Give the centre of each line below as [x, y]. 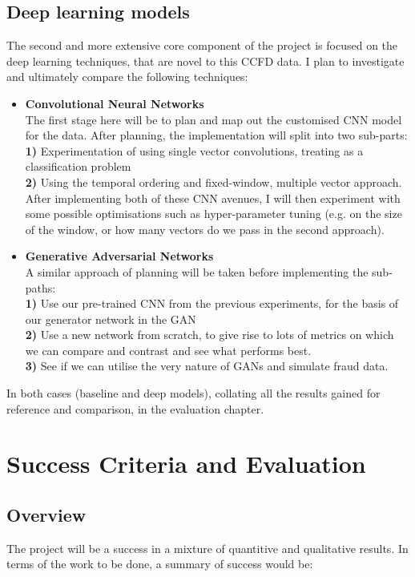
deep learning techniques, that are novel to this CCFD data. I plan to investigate [205, 61]
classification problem [78, 166]
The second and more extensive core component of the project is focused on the [202, 45]
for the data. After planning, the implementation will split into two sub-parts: [216, 135]
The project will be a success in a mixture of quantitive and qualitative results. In [207, 548]
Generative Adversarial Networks [119, 256]
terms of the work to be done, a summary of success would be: [160, 564]
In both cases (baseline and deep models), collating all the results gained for [193, 393]
